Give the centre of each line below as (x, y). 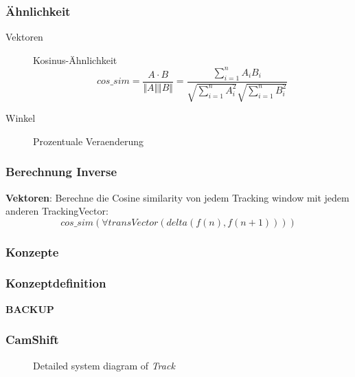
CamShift (32, 340)
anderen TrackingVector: (57, 211)
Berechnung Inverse (61, 172)
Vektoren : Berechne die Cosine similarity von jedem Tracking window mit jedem (177, 197)
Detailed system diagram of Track (104, 365)
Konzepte (32, 251)
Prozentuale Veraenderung (88, 141)
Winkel (21, 118)
